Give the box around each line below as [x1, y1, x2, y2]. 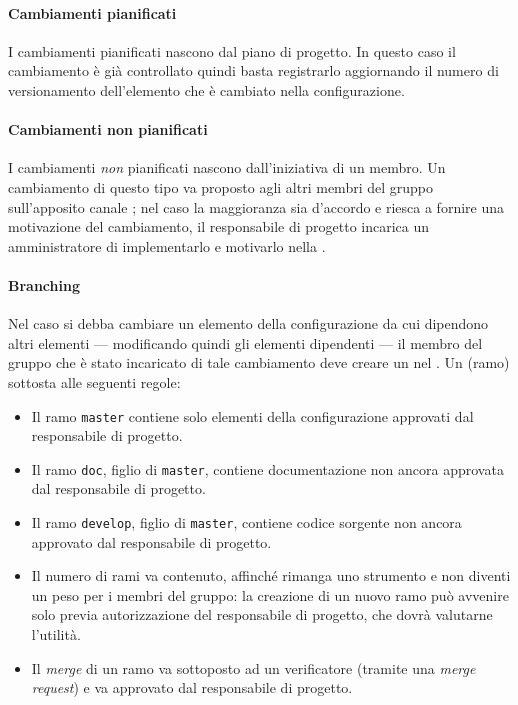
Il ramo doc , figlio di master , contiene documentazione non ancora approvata [31, 458, 504, 479]
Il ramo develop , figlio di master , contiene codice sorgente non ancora [31, 512, 462, 533]
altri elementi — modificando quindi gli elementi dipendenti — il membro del [8, 332, 483, 353]
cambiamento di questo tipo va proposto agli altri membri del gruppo [8, 176, 433, 197]
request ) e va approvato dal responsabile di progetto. [31, 677, 353, 698]
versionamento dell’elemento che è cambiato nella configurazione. [8, 79, 405, 100]
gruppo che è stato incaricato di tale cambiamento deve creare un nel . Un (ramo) [8, 352, 510, 373]
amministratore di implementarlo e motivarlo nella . [8, 235, 326, 256]
